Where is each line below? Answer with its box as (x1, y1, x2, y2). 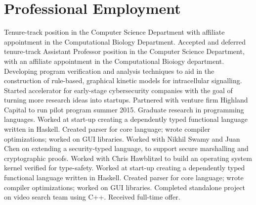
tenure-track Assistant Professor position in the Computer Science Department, (4, 46, 245, 56)
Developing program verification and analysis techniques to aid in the (4, 65, 214, 76)
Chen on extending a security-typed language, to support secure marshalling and (4, 143, 249, 154)
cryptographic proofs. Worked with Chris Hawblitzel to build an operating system (4, 153, 252, 163)
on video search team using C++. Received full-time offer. (4, 192, 180, 202)
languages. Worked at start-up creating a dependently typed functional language (4, 114, 248, 124)
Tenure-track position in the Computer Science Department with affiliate (4, 27, 225, 37)
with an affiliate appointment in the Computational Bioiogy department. (4, 55, 224, 66)
